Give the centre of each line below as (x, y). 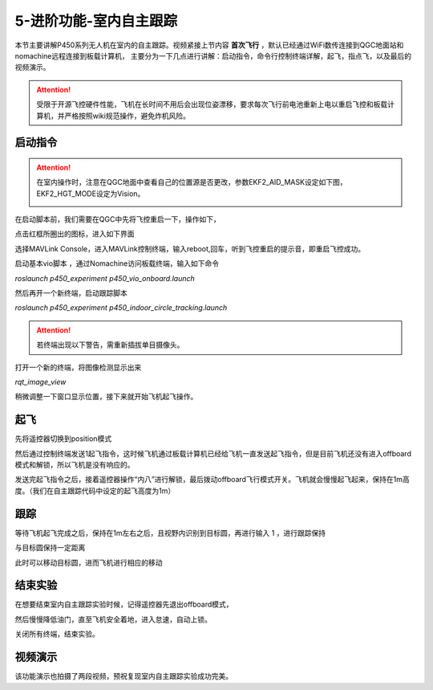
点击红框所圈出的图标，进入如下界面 (75, 234)
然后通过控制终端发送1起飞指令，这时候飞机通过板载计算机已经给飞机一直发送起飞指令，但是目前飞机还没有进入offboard (213, 453)
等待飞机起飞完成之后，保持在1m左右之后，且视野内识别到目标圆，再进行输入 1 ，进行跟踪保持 (170, 533)
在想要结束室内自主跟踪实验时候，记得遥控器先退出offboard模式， (124, 604)
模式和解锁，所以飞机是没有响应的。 (75, 465)
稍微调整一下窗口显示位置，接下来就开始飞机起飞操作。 (106, 397)
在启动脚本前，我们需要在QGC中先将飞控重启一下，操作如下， (117, 219)
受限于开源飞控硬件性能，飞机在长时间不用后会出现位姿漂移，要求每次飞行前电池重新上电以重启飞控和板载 (212, 104)
